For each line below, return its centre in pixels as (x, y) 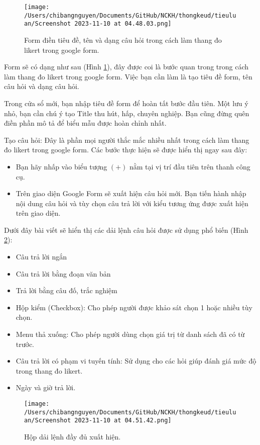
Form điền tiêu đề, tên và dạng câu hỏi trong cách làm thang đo (123, 39)
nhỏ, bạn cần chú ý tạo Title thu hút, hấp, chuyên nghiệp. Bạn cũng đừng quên (127, 113)
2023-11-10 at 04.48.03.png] (123, 24)
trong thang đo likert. (49, 370)
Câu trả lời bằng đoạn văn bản (63, 273)
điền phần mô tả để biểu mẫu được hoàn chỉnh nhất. (85, 123)
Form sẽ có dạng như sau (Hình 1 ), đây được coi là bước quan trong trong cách (126, 67)
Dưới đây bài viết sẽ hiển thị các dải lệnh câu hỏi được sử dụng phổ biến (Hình (126, 230)
